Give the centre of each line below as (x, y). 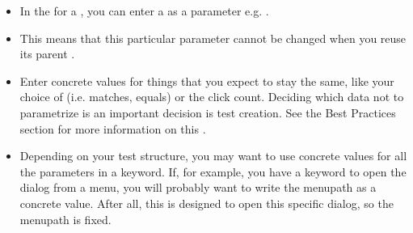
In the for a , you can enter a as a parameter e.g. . (144, 11)
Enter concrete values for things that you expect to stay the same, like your (207, 80)
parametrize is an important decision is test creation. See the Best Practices (208, 112)
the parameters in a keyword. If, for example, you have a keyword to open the (213, 171)
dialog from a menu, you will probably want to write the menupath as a (198, 187)
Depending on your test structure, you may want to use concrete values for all (213, 156)
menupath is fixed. (65, 219)
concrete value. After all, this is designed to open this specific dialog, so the (206, 203)
